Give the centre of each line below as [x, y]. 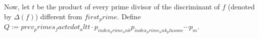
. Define [129, 16]
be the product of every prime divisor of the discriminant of [128, 6]
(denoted [241, 6]
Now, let [17, 6]
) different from [59, 16]
